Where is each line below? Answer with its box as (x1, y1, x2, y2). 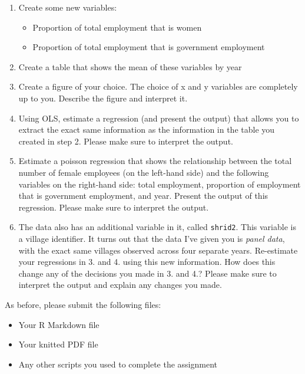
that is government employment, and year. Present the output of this (18, 189, 268, 202)
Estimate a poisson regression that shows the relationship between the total (18, 155, 292, 167)
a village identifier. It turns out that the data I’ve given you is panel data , (18, 232, 285, 244)
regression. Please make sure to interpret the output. (18, 201, 209, 213)
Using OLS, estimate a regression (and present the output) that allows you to (18, 111, 299, 124)
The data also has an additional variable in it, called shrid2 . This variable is (18, 221, 296, 233)
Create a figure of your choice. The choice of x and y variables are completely (18, 80, 298, 93)
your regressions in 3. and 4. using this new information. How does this (18, 255, 276, 268)
